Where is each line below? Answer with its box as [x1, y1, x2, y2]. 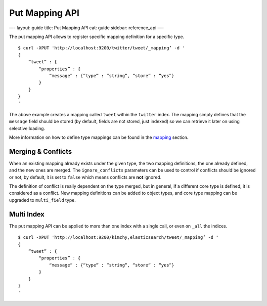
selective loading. [9, 125, 45, 131]
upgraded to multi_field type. [9, 197, 76, 203]
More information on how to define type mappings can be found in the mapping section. [9, 134, 189, 140]
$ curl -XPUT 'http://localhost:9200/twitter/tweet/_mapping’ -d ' [18, 45, 185, 51]
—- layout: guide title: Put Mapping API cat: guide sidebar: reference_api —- [9, 25, 164, 31]
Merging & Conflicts [9, 147, 72, 156]
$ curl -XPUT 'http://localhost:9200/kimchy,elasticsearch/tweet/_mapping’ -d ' [18, 235, 219, 240]
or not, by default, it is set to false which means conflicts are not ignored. [9, 174, 162, 180]
